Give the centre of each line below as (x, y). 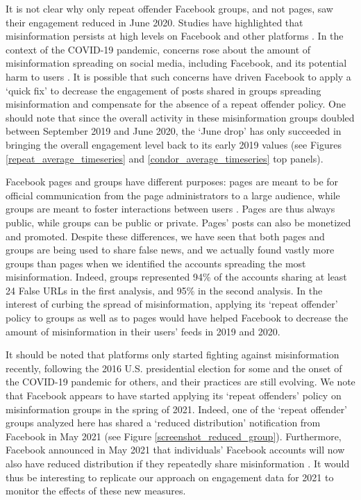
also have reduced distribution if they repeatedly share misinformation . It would (178, 463)
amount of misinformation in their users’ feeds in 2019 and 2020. (143, 331)
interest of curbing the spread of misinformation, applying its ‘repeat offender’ (172, 304)
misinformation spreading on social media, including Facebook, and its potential (176, 63)
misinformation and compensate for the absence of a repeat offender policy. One (176, 104)
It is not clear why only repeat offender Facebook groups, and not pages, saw (169, 8)
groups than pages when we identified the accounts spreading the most (156, 263)
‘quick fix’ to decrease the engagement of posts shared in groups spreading (163, 90)
